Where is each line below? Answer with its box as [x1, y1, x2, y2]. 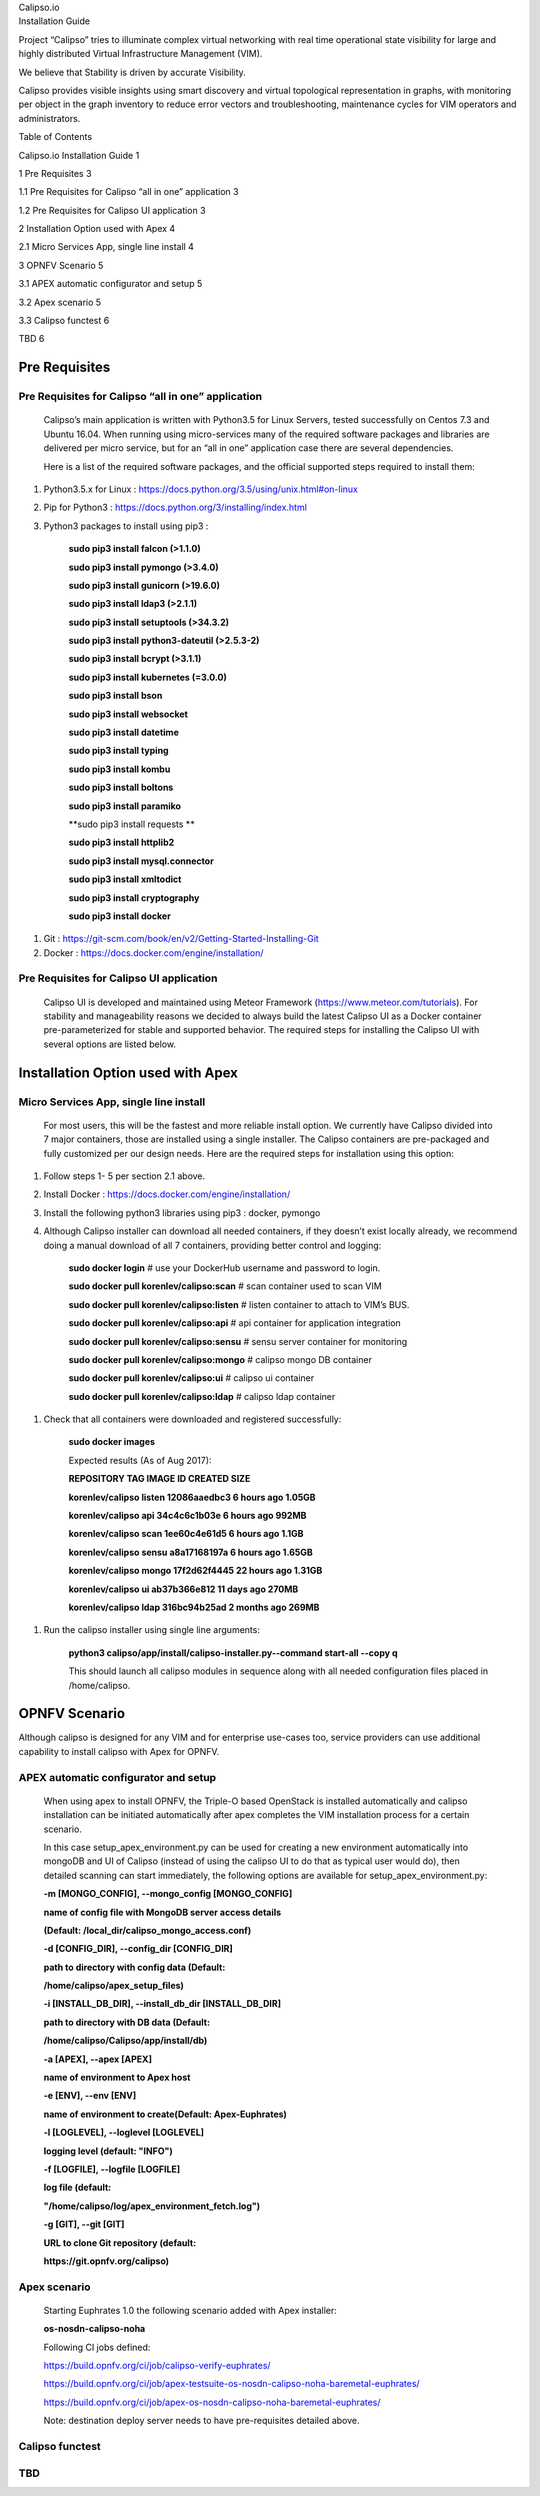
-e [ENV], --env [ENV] [43, 2090, 137, 2102]
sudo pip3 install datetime [68, 726, 179, 739]
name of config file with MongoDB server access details [43, 1906, 282, 1918]
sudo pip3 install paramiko [68, 800, 182, 812]
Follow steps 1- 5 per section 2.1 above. [43, 1170, 206, 1182]
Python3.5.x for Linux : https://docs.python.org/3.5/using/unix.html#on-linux [43, 483, 359, 495]
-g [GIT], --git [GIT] [43, 2218, 125, 2230]
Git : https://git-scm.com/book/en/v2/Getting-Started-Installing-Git [43, 933, 319, 945]
